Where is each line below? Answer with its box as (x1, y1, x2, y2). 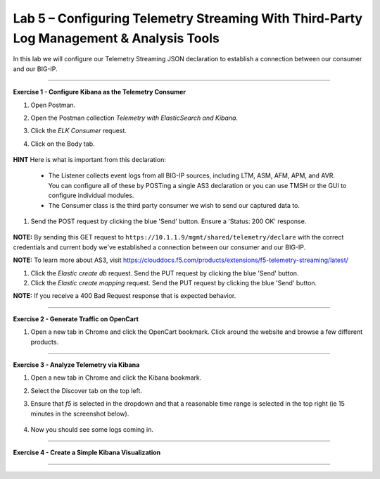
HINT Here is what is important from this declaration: (13, 156, 167, 164)
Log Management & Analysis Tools (13, 30, 220, 46)
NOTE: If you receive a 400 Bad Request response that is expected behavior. (13, 292, 236, 300)
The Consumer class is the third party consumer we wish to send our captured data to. (48, 201, 300, 209)
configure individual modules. (48, 191, 134, 200)
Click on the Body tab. (30, 139, 95, 148)
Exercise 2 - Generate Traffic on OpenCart (13, 314, 139, 323)
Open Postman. (30, 101, 76, 109)
